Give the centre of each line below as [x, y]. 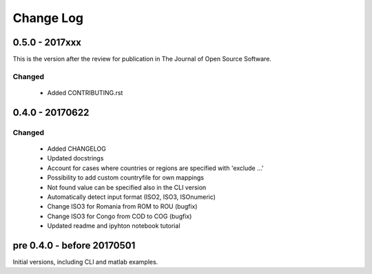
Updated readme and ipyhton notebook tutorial [114, 226]
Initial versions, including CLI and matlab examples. [85, 262]
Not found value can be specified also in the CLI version [127, 187]
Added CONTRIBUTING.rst [85, 93]
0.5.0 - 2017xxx [47, 42]
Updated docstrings [75, 158]
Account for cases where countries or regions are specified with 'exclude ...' [156, 168]
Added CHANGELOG [76, 149]
